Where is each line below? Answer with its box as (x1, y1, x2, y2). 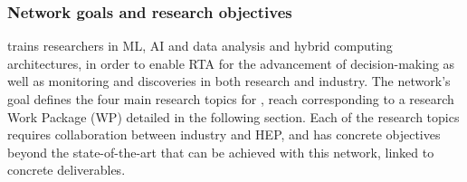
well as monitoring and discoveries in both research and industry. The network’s (7, 72, 451, 91)
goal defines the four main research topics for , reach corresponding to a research (7, 90, 454, 108)
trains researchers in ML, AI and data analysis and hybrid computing (7, 36, 393, 55)
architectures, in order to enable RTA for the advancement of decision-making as (7, 53, 455, 72)
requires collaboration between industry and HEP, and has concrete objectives (7, 125, 441, 144)
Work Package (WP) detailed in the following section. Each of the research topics (7, 107, 460, 126)
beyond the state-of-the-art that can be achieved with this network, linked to (7, 142, 434, 161)
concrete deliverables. (7, 160, 126, 179)
